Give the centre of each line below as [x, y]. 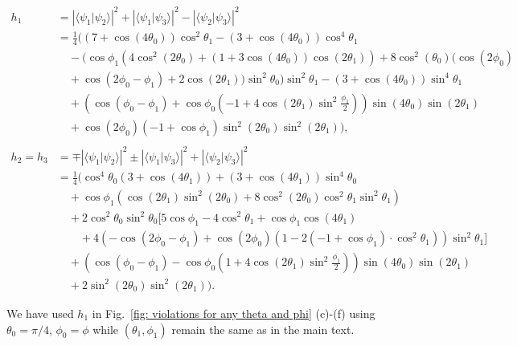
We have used [40, 313]
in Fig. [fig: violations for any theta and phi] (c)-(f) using [234, 313]
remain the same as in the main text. [263, 329]
